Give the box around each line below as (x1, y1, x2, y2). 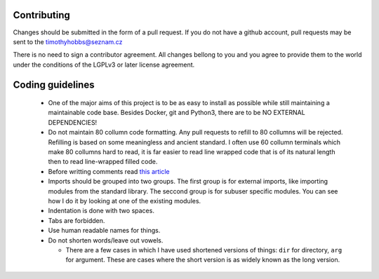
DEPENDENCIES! (48, 118, 98, 126)
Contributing (13, 9, 70, 21)
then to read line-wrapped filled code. (48, 158, 158, 166)
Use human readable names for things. (48, 226, 161, 235)
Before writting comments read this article (48, 167, 170, 175)
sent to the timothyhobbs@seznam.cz (13, 37, 123, 46)
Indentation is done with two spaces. (48, 207, 154, 215)
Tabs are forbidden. (48, 216, 105, 224)
